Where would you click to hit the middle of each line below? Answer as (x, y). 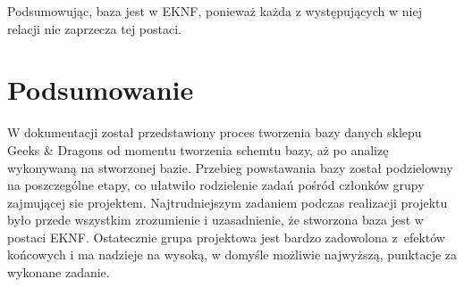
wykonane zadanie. (59, 272)
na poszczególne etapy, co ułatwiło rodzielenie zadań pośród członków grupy (216, 185)
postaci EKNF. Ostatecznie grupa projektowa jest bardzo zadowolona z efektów (226, 237)
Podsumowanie (101, 90)
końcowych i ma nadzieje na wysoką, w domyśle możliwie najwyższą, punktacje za (232, 254)
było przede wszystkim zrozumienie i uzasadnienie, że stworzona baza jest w (215, 220)
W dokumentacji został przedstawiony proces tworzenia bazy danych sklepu (215, 132)
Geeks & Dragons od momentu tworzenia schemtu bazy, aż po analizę (198, 149)
